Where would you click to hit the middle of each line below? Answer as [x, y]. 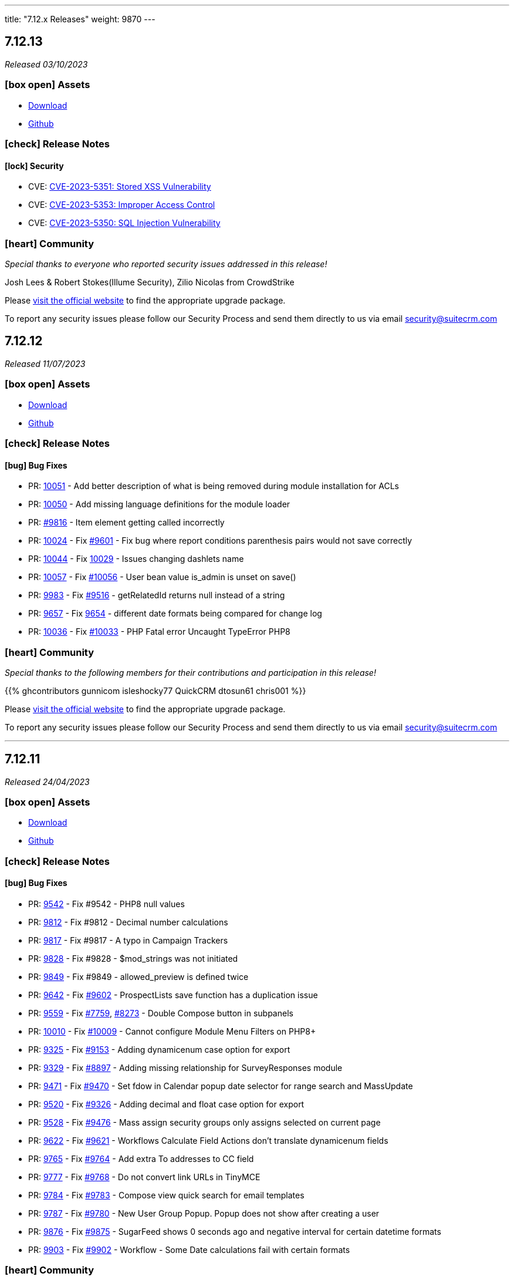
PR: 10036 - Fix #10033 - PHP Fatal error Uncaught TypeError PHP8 [159, 632]
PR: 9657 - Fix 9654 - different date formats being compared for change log [175, 614]
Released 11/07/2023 [45, 363]
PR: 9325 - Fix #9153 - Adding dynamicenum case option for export [159, 1050]
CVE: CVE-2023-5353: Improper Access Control [122, 205]
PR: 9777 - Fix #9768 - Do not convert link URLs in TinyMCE [144, 1177]
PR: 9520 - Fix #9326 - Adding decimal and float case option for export [166, 1104]
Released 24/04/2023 [47, 782]
